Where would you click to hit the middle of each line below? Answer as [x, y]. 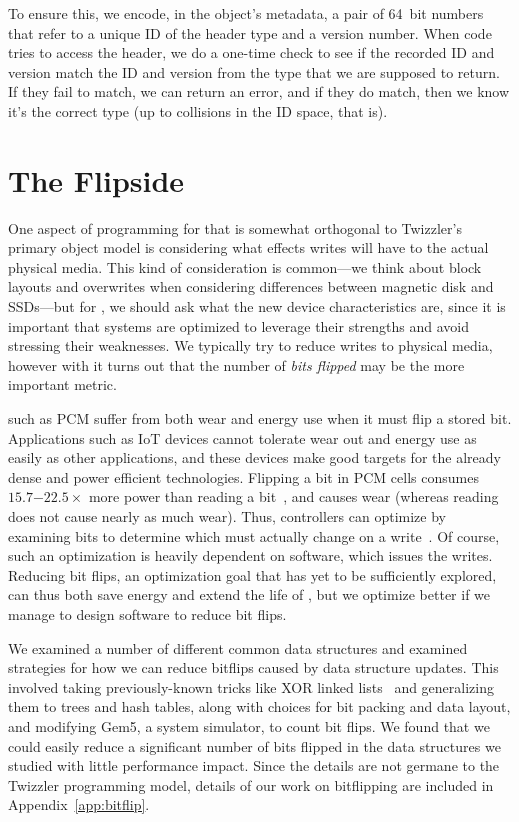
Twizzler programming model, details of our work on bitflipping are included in [251, 784]
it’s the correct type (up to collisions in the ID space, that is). [198, 110]
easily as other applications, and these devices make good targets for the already [254, 457]
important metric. [62, 384]
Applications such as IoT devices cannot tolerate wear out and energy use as [242, 437]
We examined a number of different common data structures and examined [238, 647]
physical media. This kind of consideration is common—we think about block [245, 266]
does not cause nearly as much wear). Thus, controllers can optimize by [227, 516]
